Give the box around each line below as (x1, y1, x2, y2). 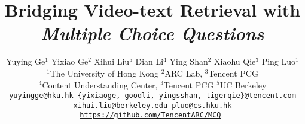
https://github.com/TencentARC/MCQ (80, 111, 221, 120)
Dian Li (135, 55, 164, 68)
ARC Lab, (164, 66, 203, 79)
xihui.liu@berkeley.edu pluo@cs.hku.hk (73, 101, 232, 110)
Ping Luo (261, 55, 296, 68)
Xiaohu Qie (214, 55, 256, 68)
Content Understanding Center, (42, 78, 158, 91)
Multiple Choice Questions (41, 21, 264, 46)
